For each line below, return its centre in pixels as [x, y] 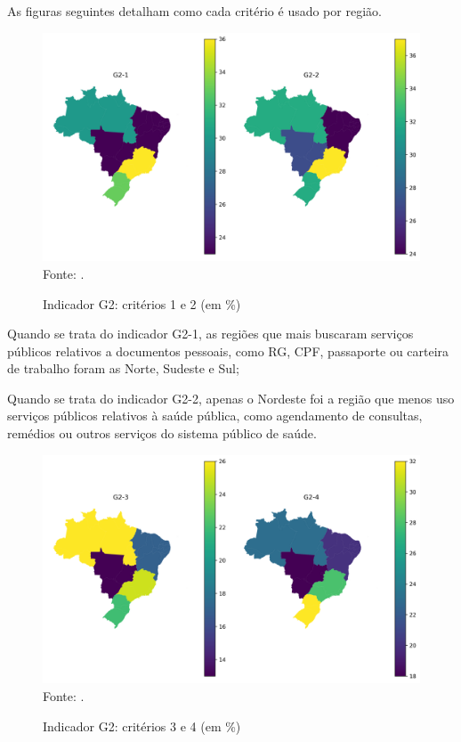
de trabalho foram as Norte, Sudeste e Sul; [123, 368]
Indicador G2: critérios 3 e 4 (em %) [142, 726]
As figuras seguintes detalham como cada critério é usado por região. [194, 11]
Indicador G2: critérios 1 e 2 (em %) [142, 303]
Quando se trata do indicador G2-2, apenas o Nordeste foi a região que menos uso [231, 398]
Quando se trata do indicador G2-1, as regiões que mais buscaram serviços [210, 334]
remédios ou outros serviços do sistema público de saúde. [162, 433]
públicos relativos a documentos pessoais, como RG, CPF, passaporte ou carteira [228, 351]
